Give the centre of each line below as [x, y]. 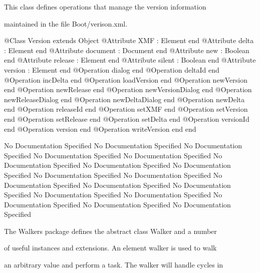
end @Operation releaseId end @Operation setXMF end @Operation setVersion [126, 109]
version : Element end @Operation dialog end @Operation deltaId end [112, 69]
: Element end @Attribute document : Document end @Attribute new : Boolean [127, 50]
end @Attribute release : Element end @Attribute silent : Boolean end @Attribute [130, 60]
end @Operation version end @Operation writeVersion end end [100, 128]
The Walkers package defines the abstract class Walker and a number [110, 231]
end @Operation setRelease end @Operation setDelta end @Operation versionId [127, 118]
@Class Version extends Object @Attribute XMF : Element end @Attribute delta [129, 40]
